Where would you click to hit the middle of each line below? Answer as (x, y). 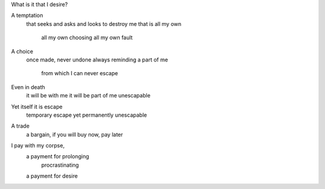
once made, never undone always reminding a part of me (97, 60)
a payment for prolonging (58, 156)
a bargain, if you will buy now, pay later (75, 134)
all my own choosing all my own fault (87, 38)
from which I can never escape (80, 73)
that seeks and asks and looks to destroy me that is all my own (104, 23)
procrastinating (60, 165)
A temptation (27, 16)
